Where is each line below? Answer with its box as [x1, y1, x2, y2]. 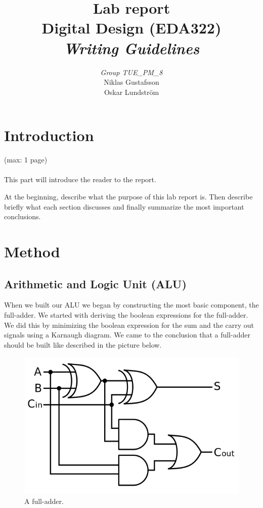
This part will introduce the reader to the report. [4, 174, 156, 185]
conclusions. [4, 211, 41, 222]
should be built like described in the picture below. [4, 339, 162, 350]
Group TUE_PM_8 [100, 66, 163, 77]
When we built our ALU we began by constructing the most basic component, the [4, 299, 259, 310]
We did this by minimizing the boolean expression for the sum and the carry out [4, 319, 254, 330]
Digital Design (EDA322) [41, 17, 222, 38]
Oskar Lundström [104, 86, 159, 97]
